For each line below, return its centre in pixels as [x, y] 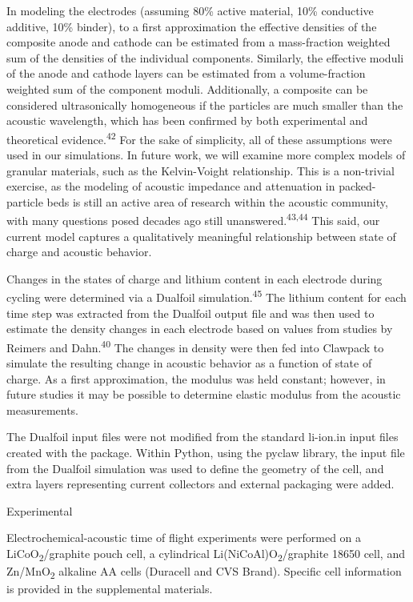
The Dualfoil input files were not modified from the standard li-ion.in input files [202, 437]
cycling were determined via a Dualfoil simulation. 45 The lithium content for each [206, 296]
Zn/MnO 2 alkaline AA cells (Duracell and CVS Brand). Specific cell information [204, 572]
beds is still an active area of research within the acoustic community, [217, 201]
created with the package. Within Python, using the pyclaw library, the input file [206, 453]
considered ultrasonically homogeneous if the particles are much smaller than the [205, 104]
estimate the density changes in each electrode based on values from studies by [200, 329]
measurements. [43, 409]
